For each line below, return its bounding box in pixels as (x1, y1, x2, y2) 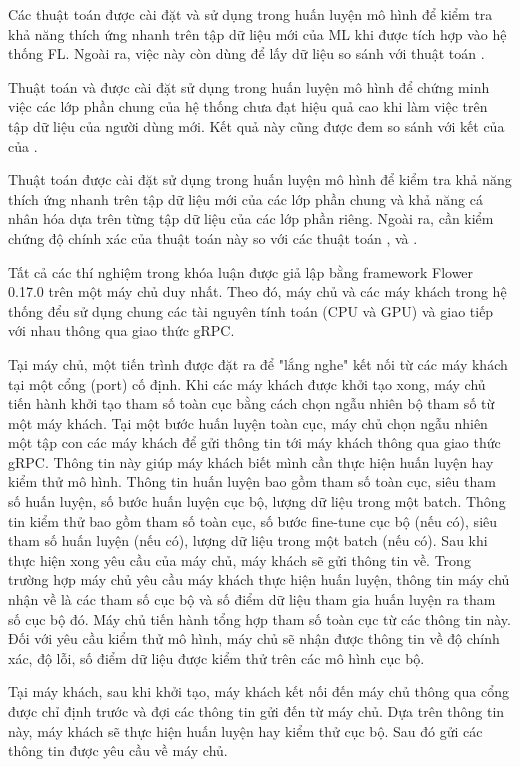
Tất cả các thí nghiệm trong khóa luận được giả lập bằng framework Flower (8, 261, 474, 282)
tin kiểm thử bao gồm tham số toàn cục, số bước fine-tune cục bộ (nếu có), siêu (8, 510, 498, 531)
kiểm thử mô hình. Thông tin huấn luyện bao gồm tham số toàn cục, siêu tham (8, 471, 496, 492)
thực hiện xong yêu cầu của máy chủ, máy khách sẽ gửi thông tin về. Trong (8, 549, 471, 570)
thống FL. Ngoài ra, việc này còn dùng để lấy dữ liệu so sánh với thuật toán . (8, 43, 485, 64)
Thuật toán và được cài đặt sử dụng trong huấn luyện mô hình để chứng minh (8, 76, 490, 97)
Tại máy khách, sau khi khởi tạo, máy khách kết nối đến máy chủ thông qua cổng (8, 681, 509, 702)
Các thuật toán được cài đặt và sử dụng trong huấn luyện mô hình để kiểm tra (8, 4, 493, 24)
